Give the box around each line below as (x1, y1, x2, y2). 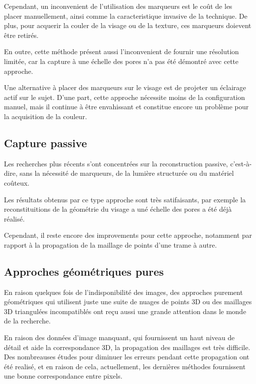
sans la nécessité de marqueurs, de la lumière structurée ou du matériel (19, 168, 234, 178)
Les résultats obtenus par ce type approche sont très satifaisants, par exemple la (4, 194, 246, 204)
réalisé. (4, 213, 25, 224)
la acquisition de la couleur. (4, 111, 87, 121)
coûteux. (4, 177, 30, 188)
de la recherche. (4, 316, 51, 326)
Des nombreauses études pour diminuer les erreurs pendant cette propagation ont (4, 352, 250, 362)
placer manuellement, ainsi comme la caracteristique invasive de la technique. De (4, 10, 248, 21)
